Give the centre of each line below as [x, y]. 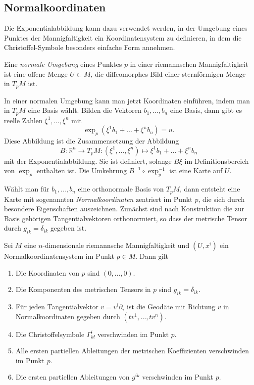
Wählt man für [27, 189]
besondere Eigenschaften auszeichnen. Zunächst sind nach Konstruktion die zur [124, 209]
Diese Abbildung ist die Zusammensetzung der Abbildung [92, 141]
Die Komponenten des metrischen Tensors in [83, 289]
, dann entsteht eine [210, 189]
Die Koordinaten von [47, 272]
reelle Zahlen [23, 120]
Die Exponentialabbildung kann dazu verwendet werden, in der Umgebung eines [126, 28]
